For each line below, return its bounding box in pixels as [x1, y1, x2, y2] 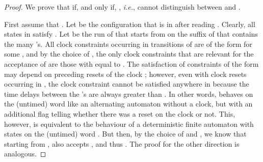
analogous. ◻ [4, 148, 46, 159]
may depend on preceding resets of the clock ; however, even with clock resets [4, 68, 247, 79]
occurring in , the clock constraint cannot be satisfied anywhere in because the [4, 78, 249, 89]
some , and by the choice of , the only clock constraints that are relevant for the [4, 48, 254, 59]
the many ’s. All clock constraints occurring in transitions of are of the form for [4, 38, 252, 49]
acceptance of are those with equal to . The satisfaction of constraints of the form [4, 58, 259, 69]
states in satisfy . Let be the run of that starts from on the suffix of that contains [4, 29, 258, 39]
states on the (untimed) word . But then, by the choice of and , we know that [4, 128, 247, 139]
